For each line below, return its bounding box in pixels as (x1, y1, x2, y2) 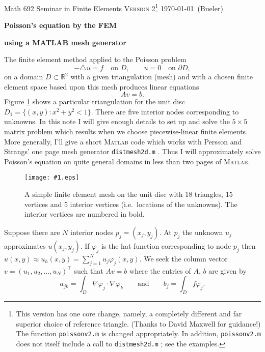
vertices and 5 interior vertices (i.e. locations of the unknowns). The (24, 198, 237, 209)
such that (74, 265, 103, 276)
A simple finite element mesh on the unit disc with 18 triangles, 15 (24, 189, 233, 199)
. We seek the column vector (139, 253, 228, 263)
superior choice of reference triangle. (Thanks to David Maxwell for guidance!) (16, 318, 261, 329)
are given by (208, 265, 247, 276)
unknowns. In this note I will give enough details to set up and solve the (4, 116, 230, 127)
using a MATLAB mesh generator (4, 37, 126, 47)
